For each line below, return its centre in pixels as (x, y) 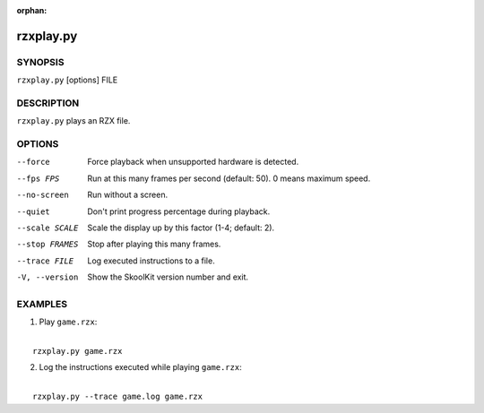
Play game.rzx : (68, 322)
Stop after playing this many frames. (154, 244)
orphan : (32, 10)
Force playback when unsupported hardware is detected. (193, 162)
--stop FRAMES (48, 245)
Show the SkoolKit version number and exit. (168, 277)
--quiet (34, 211)
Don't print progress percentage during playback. (179, 211)
